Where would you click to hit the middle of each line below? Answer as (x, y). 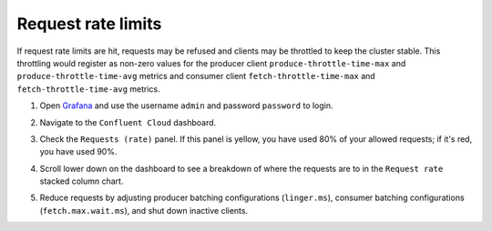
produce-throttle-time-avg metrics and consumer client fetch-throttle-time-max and (196, 76)
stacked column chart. (82, 181)
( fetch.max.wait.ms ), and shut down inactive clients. (144, 210)
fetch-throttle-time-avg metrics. (89, 89)
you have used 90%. (78, 152)
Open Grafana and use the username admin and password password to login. (186, 105)
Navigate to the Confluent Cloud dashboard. (128, 122)
